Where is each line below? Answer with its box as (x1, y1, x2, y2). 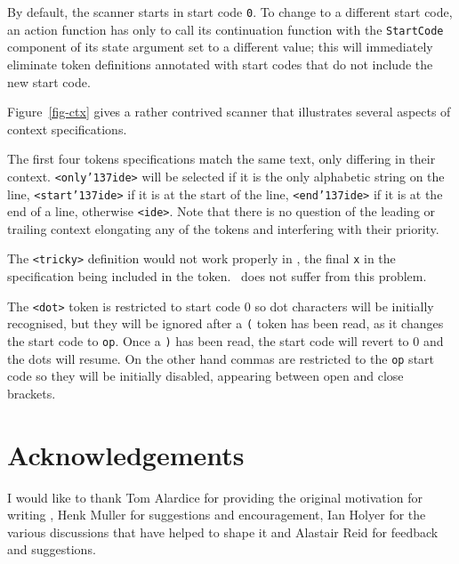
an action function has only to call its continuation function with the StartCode (7, 20, 444, 38)
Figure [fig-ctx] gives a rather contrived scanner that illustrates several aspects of (7, 102, 451, 121)
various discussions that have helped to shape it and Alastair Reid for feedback (7, 522, 439, 541)
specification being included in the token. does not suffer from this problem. (7, 267, 427, 286)
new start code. (7, 72, 91, 91)
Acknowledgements (7, 436, 245, 472)
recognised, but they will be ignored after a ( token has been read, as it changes (7, 314, 444, 333)
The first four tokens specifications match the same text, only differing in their (7, 149, 436, 168)
